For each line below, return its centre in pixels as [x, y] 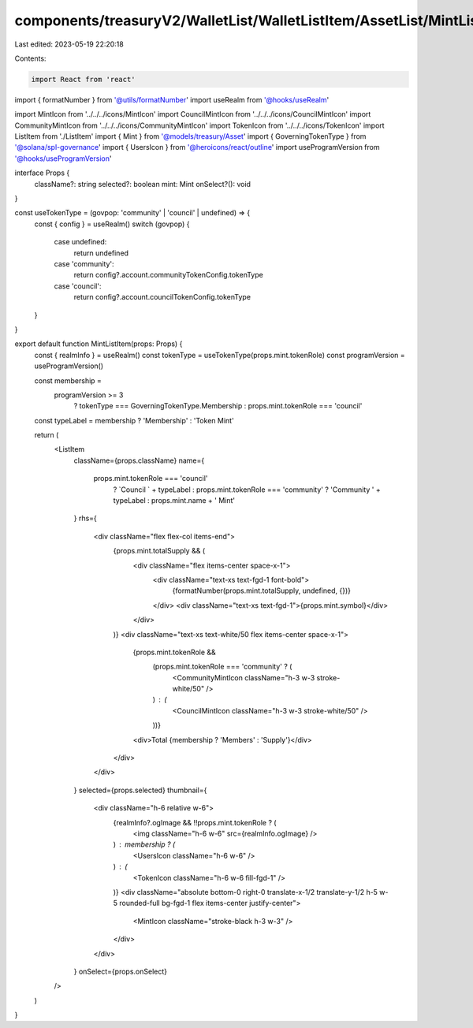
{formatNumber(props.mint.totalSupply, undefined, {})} [261, 590]
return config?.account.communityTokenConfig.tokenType [168, 275]
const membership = [68, 380]
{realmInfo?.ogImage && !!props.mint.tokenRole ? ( [195, 822]
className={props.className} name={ [139, 460]
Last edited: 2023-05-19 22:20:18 [69, 44]
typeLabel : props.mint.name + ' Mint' [174, 501]
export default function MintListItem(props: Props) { [99, 344]
